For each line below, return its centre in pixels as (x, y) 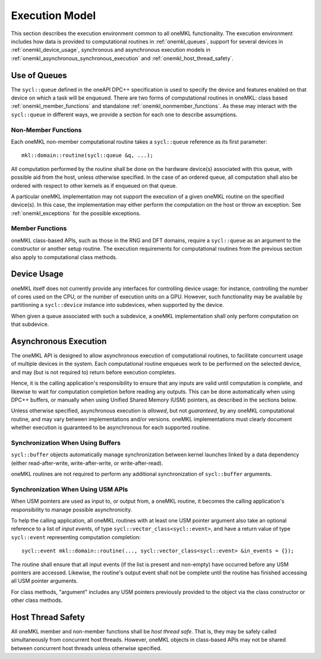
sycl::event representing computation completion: (76, 537)
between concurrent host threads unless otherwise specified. (86, 648)
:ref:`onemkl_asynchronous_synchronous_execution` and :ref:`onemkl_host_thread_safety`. (122, 58)
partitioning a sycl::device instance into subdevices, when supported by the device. (117, 305)
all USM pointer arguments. (45, 581)
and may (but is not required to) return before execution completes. (94, 372)
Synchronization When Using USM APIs (70, 489)
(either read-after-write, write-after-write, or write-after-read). (87, 463)
